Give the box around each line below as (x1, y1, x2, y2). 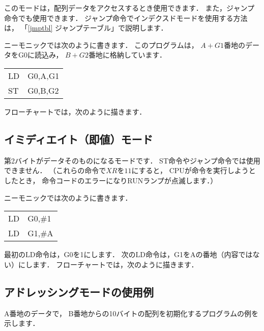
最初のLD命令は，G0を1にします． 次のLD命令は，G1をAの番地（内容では (4, 249, 253, 260)
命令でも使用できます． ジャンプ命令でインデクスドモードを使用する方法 (4, 12, 248, 23)
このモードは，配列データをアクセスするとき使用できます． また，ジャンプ (4, 3, 254, 13)
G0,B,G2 (27, 84, 59, 96)
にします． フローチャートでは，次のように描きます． (18, 259, 198, 269)
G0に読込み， (18, 49, 63, 60)
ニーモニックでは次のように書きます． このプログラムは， (4, 39, 198, 50)
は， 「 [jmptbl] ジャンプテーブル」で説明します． (4, 22, 168, 33)
